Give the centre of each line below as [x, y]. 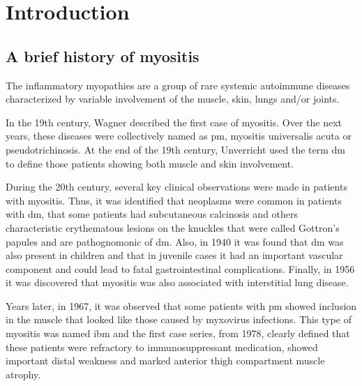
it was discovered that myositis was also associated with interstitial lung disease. [177, 282]
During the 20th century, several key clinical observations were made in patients [176, 187]
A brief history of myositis [103, 55]
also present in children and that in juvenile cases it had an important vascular [174, 255]
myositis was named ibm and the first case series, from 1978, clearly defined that [178, 333]
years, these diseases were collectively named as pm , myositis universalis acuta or [179, 136]
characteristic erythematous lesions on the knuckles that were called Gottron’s [173, 227]
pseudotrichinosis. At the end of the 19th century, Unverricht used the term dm [176, 149]
